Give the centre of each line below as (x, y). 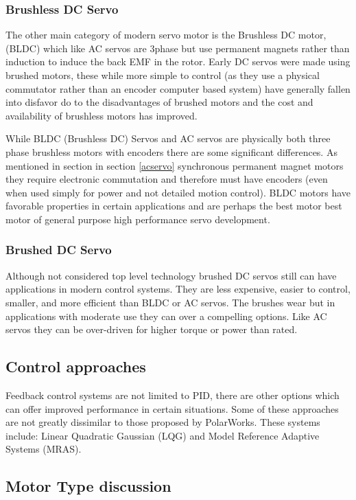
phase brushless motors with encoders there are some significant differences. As (171, 151)
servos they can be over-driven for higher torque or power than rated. (152, 329)
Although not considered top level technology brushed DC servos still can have (171, 275)
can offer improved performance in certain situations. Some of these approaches (172, 408)
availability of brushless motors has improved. (102, 115)
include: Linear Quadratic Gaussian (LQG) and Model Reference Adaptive (163, 435)
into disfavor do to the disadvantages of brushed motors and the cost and (159, 102)
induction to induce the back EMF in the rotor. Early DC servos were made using (178, 61)
